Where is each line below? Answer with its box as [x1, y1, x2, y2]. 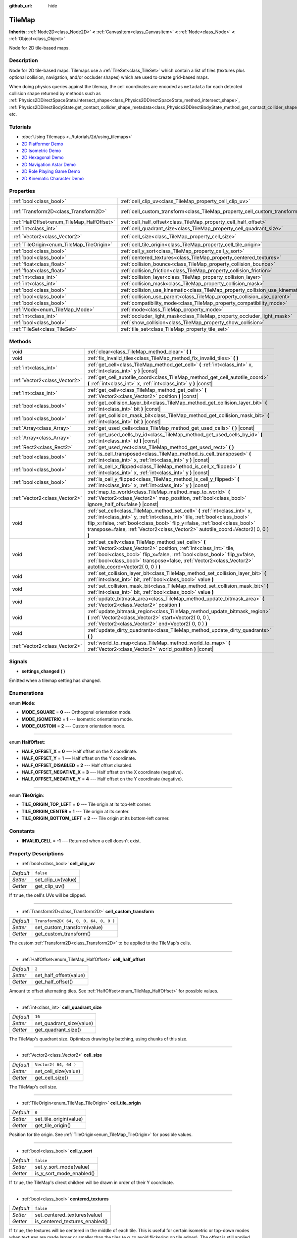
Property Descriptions [9, 850, 64, 857]
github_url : [9, 3, 32, 8]
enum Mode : [9, 700, 36, 706]
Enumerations [9, 690, 44, 697]
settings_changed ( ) [21, 669, 65, 674]
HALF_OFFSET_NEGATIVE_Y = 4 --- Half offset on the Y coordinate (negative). [21, 776, 183, 782]
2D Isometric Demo [21, 148, 61, 154]
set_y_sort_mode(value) [35, 1164, 90, 1171]
